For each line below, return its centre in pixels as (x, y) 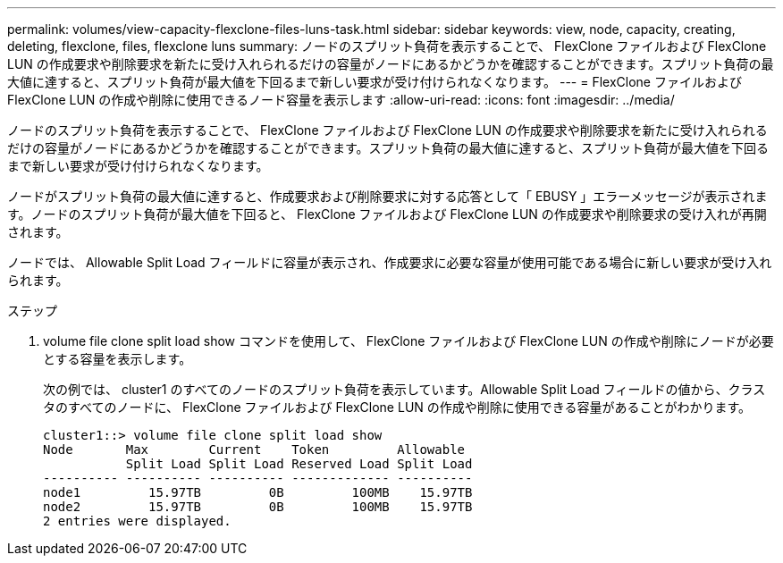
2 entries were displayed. (137, 521)
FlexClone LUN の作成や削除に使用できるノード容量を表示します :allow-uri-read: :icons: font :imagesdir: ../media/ (341, 100)
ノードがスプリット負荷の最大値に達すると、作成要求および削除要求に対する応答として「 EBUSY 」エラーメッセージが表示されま (387, 196)
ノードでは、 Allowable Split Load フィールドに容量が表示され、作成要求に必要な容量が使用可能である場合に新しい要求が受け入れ (390, 262)
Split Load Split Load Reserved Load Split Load (299, 464)
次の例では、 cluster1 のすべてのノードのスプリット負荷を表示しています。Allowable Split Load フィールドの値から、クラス (404, 389)
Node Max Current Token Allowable (254, 450)
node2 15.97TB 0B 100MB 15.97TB (258, 507)
